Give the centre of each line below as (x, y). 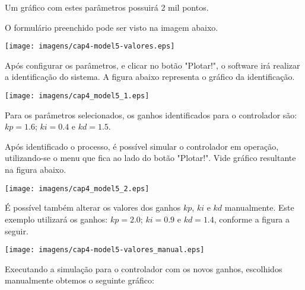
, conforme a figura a (252, 219)
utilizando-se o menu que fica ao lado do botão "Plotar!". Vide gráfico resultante (150, 158)
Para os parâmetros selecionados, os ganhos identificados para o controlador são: (151, 115)
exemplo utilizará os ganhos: (56, 219)
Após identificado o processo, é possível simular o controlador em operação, (142, 146)
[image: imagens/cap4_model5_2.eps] (77, 188)
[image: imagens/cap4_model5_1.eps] (77, 96)
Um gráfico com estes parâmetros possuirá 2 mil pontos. (107, 7)
